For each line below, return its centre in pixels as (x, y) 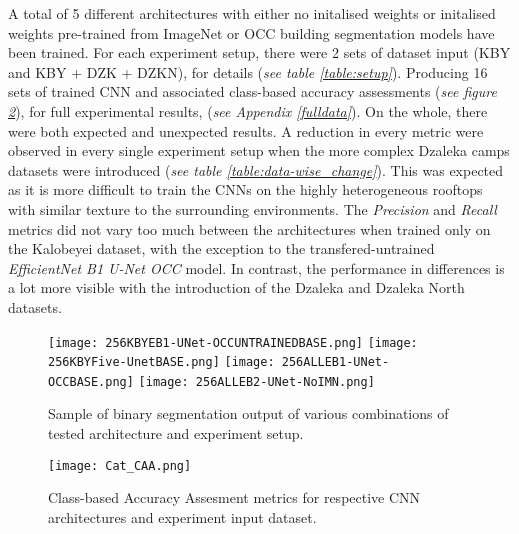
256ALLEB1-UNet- (335, 362)
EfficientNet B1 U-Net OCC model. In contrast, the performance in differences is (256, 267)
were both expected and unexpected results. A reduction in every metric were (246, 130)
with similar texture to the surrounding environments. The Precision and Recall (252, 208)
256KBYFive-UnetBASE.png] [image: (161, 362)
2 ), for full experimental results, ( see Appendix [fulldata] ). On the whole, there (248, 110)
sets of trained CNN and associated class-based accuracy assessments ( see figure (252, 91)
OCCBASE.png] (91, 381)
